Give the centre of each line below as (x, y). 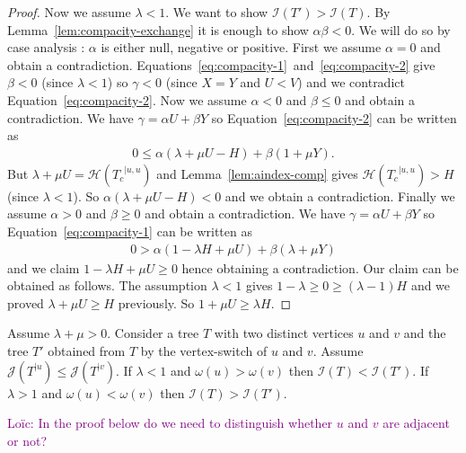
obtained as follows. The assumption (107, 285)
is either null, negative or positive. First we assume (241, 47)
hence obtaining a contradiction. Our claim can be (320, 267)
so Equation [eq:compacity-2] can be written (334, 117)
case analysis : (46, 47)
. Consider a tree (153, 333)
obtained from (87, 350)
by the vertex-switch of (204, 350)
